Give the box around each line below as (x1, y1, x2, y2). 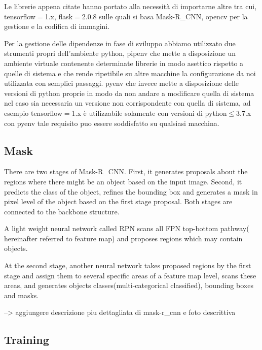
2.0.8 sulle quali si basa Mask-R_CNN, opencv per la (82, 11, 248, 21)
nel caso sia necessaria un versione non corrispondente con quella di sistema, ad (4, 98, 251, 108)
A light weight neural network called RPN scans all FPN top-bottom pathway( (4, 223, 249, 234)
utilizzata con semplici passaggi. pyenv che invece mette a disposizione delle (4, 78, 239, 88)
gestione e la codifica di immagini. (4, 21, 110, 31)
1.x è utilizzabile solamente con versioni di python (71, 107, 227, 118)
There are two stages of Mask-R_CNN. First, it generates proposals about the (4, 166, 248, 177)
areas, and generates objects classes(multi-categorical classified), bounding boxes (4, 280, 253, 291)
